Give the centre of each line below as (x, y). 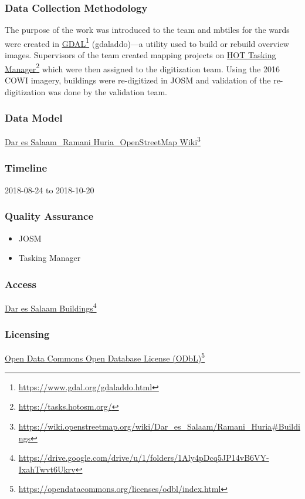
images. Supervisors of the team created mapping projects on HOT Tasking (140, 55)
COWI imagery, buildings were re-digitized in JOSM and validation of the (138, 80)
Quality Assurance (49, 216)
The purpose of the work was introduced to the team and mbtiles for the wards (147, 30)
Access (21, 284)
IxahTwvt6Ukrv (47, 469)
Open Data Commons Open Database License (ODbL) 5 (105, 357)
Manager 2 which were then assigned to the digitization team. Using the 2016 (142, 68)
